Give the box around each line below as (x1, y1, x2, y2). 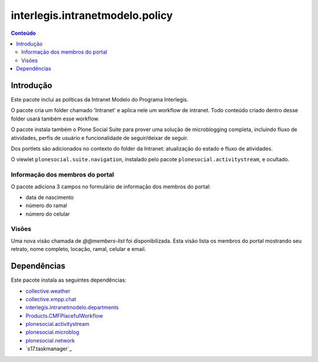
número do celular (25, 210, 70, 217)
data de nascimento (25, 194, 74, 201)
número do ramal (25, 202, 67, 209)
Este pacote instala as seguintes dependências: (11, 276, 127, 283)
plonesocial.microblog (25, 328, 79, 336)
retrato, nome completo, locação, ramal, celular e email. (11, 246, 147, 253)
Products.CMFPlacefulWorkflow (25, 312, 103, 319)
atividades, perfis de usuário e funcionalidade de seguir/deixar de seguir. (11, 134, 188, 141)
